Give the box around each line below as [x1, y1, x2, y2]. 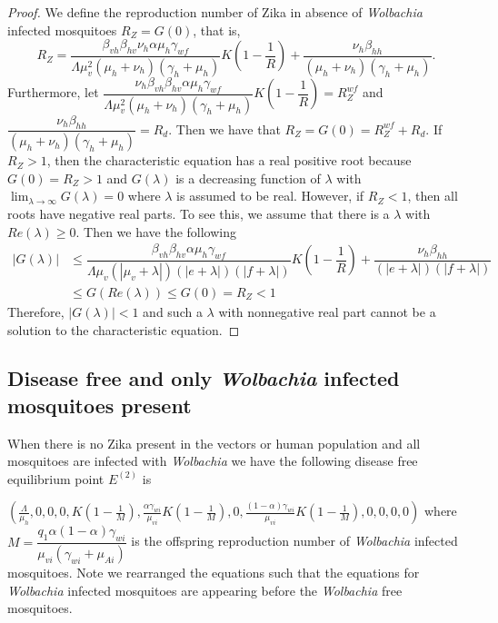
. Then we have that [168, 119, 281, 138]
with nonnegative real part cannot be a [218, 302, 436, 321]
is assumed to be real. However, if [176, 186, 364, 205]
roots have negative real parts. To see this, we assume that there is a [7, 203, 390, 222]
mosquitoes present [7, 391, 192, 419]
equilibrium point [7, 469, 105, 488]
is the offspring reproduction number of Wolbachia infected [131, 531, 458, 550]
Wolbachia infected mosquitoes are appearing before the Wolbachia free [7, 580, 403, 599]
